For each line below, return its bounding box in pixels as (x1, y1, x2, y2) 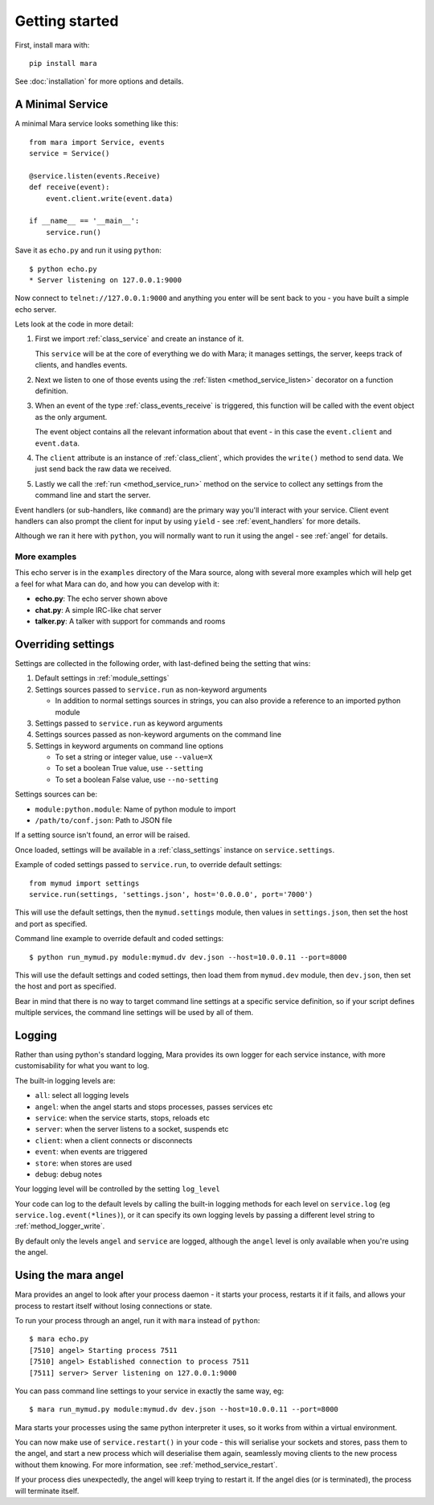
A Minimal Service (14, 97, 108, 112)
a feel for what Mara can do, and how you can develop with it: (14, 579, 220, 589)
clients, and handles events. (35, 360, 128, 370)
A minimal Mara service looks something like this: (14, 119, 178, 129)
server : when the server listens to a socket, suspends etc (35, 1125, 229, 1134)
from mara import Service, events (29, 138, 165, 146)
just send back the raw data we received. (35, 464, 172, 474)
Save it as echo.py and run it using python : (14, 245, 162, 255)
